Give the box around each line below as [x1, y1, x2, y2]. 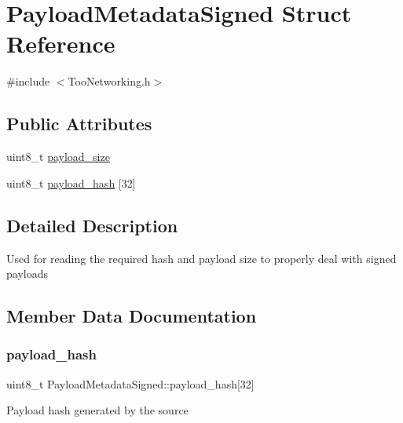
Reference [6, 27, 115, 60]
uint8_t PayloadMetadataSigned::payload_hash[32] [6, 375, 255, 392]
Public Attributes [6, 111, 152, 136]
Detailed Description [6, 213, 178, 237]
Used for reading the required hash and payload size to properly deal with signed [6, 250, 397, 266]
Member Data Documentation [6, 304, 257, 328]
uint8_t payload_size [6, 148, 110, 165]
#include [6, 73, 50, 89]
